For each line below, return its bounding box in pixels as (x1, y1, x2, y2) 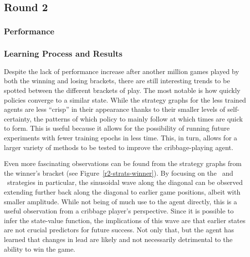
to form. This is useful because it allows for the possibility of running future (4, 123, 230, 133)
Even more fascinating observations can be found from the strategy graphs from (4, 158, 242, 168)
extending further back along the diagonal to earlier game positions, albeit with (4, 186, 241, 197)
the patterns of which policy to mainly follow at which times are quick (33, 113, 243, 123)
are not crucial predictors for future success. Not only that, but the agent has (4, 225, 234, 235)
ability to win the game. (4, 243, 75, 254)
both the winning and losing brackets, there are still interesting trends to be (4, 76, 230, 86)
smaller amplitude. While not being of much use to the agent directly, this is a (4, 196, 237, 206)
